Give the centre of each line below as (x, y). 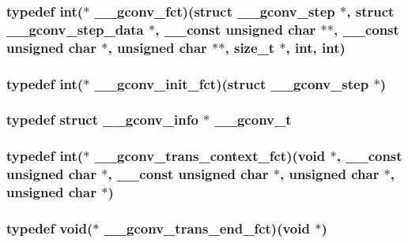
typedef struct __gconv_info (102, 120)
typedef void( (50, 228)
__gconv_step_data (75, 29)
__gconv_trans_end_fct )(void (207, 228)
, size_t (250, 47)
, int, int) (315, 47)
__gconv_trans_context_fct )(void (210, 156)
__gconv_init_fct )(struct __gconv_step (232, 83)
